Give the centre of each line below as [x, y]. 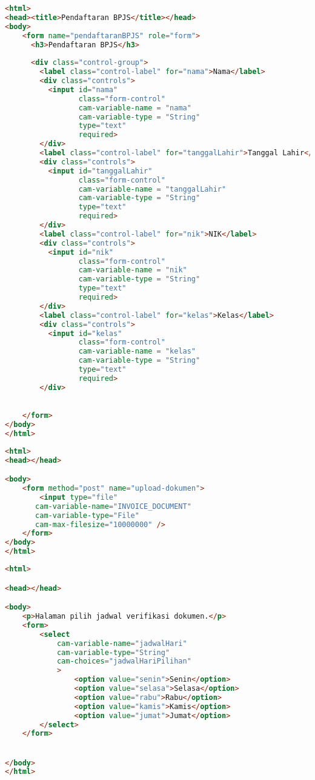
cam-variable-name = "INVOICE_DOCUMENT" [113, 506]
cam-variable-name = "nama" [135, 108]
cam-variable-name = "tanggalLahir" [152, 189]
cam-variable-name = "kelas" [137, 351]
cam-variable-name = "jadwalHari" [122, 643]
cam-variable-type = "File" [87, 515]
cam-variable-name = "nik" [133, 270]
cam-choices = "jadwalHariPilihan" [124, 661]
